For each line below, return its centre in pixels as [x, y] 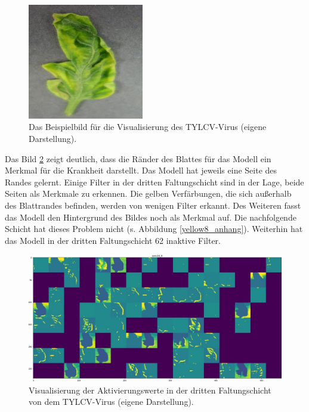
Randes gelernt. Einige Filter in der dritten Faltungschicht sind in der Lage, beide [154, 182]
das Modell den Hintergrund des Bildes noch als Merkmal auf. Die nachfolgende [151, 217]
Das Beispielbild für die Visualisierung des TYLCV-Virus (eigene [148, 127]
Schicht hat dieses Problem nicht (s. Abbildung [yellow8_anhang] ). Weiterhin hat [154, 229]
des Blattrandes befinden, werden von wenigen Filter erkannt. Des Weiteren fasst [153, 205]
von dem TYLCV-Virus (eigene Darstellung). [111, 402]
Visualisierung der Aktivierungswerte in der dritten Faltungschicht [150, 390]
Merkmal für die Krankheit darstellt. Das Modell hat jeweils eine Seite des [141, 170]
